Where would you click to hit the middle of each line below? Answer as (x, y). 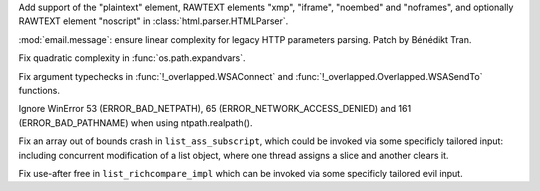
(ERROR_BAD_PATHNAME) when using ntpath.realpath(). (136, 122)
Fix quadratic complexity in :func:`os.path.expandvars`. (132, 58)
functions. (39, 90)
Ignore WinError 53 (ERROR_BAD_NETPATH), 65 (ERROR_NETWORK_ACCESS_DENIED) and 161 (215, 109)
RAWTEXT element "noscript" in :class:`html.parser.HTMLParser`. (153, 21)
